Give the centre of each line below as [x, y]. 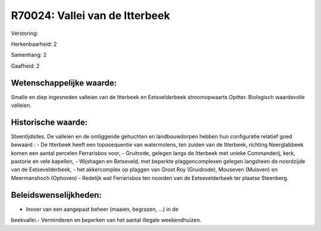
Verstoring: [25, 33]
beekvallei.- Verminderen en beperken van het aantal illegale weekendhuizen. [106, 220]
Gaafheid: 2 [25, 66]
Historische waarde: [49, 122]
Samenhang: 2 [29, 55]
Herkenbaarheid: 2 [34, 44]
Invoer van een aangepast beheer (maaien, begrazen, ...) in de [102, 209]
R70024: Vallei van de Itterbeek [91, 15]
